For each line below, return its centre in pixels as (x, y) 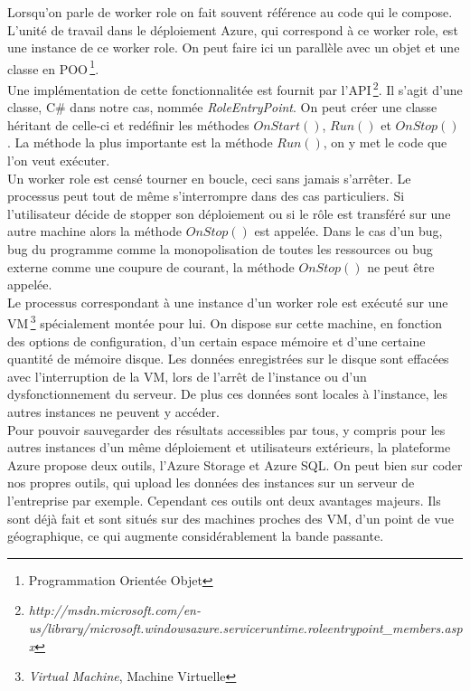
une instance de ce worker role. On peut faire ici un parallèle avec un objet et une (234, 47)
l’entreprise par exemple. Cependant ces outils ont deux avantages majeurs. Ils (224, 500)
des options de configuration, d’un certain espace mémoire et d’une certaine (216, 341)
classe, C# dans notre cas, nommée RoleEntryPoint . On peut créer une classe (222, 107)
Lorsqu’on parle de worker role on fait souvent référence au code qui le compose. (230, 12)
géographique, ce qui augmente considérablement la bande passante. (196, 536)
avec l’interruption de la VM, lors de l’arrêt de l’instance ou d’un (187, 376)
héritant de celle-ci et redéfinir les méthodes (128, 124)
